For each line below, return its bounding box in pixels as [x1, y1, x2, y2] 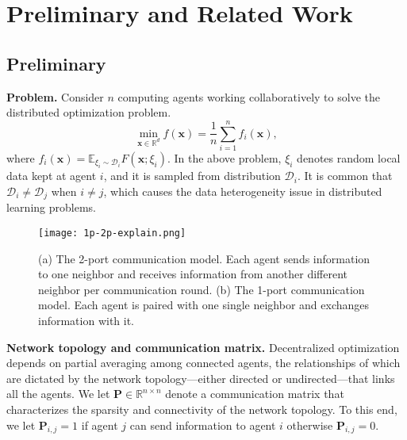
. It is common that [297, 167, 393, 184]
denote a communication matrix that [165, 385, 344, 402]
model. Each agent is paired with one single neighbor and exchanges [38, 297, 370, 313]
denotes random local [297, 149, 401, 166]
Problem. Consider [6, 88, 104, 105]
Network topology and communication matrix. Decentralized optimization [6, 339, 400, 355]
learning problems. [6, 199, 96, 216]
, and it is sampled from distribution [103, 167, 281, 184]
